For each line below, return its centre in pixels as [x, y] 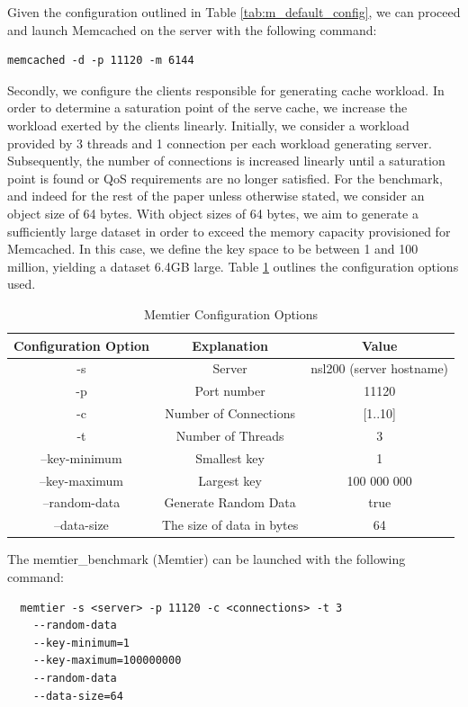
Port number [230, 391]
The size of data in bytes [230, 525]
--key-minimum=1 [81, 643]
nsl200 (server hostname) [380, 368]
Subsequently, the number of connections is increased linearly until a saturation [226, 161]
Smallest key [230, 457]
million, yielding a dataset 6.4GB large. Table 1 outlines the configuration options [233, 266]
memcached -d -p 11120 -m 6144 [101, 61]
